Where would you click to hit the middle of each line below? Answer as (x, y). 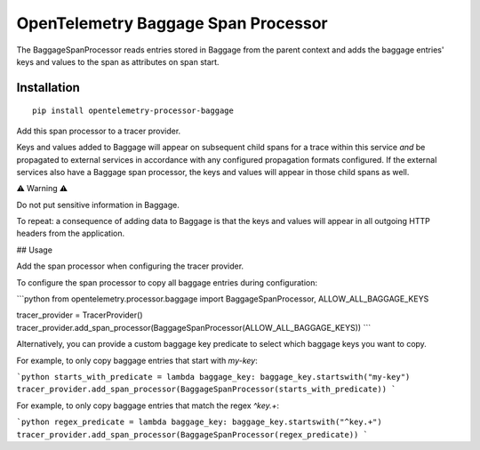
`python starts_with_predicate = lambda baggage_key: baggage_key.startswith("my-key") (213, 377)
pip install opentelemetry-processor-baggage (133, 111)
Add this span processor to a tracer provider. (99, 131)
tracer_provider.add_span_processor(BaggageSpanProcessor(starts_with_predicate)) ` (206, 390)
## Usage (35, 250)
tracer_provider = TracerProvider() (80, 315)
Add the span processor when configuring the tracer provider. (130, 266)
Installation (48, 88)
